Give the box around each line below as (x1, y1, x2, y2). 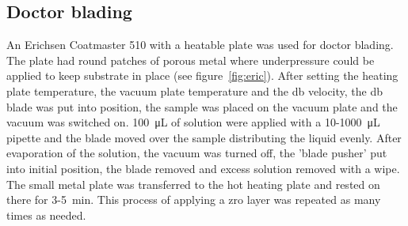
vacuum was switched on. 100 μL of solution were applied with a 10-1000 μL (6, 114, 380, 130)
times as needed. (6, 206, 86, 223)
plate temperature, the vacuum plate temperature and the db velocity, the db (6, 82, 383, 99)
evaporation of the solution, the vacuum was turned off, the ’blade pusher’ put (6, 145, 387, 161)
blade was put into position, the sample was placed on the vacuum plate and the (6, 98, 398, 115)
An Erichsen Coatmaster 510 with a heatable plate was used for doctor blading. (6, 36, 394, 53)
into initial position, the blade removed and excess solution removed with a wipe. (6, 160, 400, 176)
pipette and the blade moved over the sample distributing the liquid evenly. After (6, 129, 402, 145)
